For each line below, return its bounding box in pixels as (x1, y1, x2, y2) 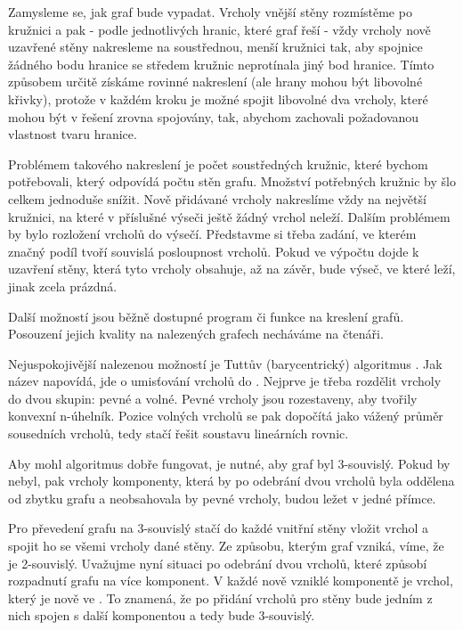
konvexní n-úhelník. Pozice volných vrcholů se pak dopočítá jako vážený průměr (8, 406, 443, 425)
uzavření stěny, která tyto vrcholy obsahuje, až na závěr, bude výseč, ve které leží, (8, 259, 456, 278)
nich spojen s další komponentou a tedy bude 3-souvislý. (8, 606, 315, 625)
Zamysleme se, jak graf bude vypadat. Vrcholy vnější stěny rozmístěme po (8, 3, 412, 20)
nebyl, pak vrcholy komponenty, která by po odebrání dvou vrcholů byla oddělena (8, 471, 455, 490)
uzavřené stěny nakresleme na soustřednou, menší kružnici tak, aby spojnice (8, 37, 423, 56)
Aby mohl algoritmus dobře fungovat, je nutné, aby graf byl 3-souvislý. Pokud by (8, 454, 451, 472)
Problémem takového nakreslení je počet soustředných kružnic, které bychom (8, 154, 428, 173)
